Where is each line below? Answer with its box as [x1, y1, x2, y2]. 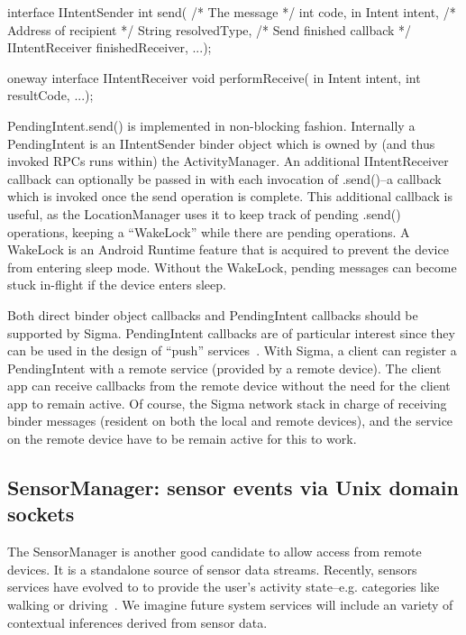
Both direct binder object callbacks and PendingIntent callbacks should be [7, 305, 418, 324]
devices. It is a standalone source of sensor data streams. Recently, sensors [7, 559, 417, 578]
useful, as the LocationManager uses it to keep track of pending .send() [7, 204, 401, 223]
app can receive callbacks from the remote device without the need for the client [7, 376, 451, 395]
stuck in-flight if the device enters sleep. [7, 275, 226, 294]
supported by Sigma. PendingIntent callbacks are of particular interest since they [7, 323, 455, 342]
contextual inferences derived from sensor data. [7, 612, 268, 631]
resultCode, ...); [7, 86, 94, 105]
